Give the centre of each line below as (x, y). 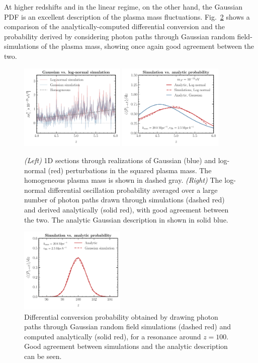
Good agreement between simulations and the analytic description (126, 346)
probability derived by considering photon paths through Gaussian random (119, 36)
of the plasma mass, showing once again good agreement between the (148, 46)
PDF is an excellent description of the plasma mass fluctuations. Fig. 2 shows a (127, 16)
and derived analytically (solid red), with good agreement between (126, 209)
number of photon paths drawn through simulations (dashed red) (124, 200)
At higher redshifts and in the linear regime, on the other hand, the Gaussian (123, 7)
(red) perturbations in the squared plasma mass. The (130, 170)
